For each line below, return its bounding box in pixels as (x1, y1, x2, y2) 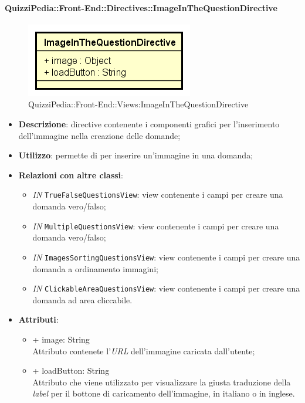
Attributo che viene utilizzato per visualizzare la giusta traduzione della (32, 375, 291, 388)
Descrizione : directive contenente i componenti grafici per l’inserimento (18, 117, 280, 130)
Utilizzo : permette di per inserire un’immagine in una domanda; (18, 149, 253, 161)
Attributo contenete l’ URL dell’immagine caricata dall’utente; (32, 344, 255, 357)
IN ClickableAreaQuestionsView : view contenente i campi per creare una (32, 282, 300, 294)
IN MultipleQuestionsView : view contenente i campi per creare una (32, 219, 279, 232)
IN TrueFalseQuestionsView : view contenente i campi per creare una (32, 188, 283, 201)
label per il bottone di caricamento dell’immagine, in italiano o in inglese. (32, 387, 295, 399)
